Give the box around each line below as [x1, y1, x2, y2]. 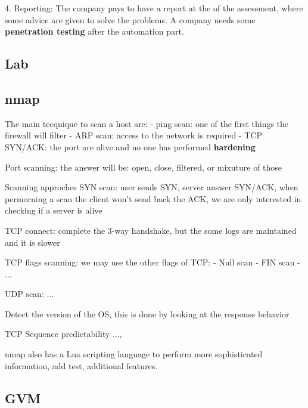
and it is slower [5, 236, 60, 248]
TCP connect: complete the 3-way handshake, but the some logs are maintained [5, 224, 297, 236]
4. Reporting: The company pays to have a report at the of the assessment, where [5, 2, 303, 14]
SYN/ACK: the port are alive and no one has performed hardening [5, 140, 256, 153]
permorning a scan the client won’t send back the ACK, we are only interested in [5, 192, 301, 205]
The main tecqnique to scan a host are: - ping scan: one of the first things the [5, 117, 289, 129]
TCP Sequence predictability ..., [5, 327, 122, 340]
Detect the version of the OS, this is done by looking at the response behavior [5, 307, 290, 320]
